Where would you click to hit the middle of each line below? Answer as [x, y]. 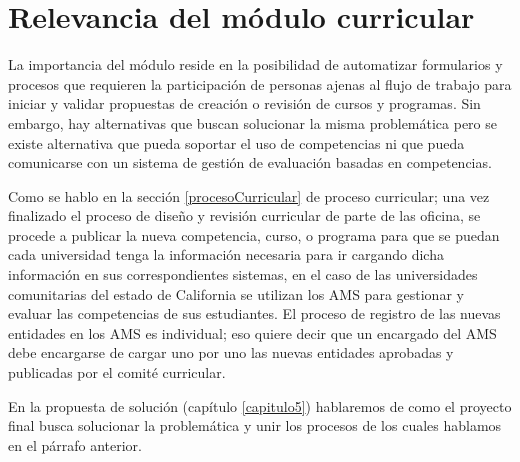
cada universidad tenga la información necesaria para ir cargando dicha [226, 254]
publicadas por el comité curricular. [117, 372]
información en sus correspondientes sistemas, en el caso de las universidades [243, 274]
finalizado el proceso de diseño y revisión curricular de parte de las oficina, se [244, 215]
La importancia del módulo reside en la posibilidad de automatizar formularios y [255, 64]
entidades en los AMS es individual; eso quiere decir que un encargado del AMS [252, 332]
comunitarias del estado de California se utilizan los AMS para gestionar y [236, 293]
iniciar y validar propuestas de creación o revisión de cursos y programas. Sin [244, 103]
